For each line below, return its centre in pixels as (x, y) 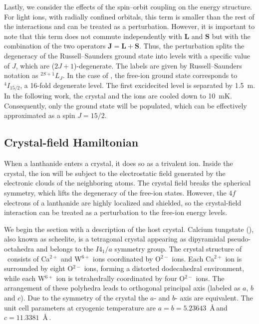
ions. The (210, 278)
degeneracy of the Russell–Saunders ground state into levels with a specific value (127, 55)
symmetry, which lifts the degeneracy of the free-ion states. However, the (115, 192)
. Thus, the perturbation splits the (192, 46)
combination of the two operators (55, 46)
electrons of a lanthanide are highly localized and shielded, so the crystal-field (123, 202)
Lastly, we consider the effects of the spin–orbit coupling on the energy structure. (128, 6)
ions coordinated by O (127, 258)
